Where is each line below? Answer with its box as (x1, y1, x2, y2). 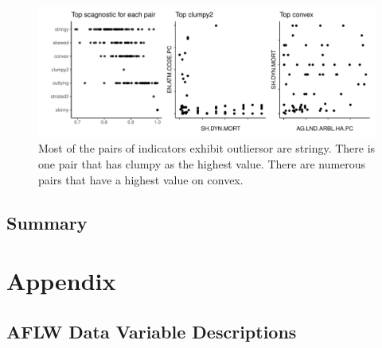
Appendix (6, 265, 116, 297)
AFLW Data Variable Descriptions (6, 319, 297, 343)
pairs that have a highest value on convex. (38, 171, 244, 188)
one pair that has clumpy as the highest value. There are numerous (38, 155, 366, 172)
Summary (6, 210, 88, 234)
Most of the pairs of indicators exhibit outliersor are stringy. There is (38, 140, 376, 157)
